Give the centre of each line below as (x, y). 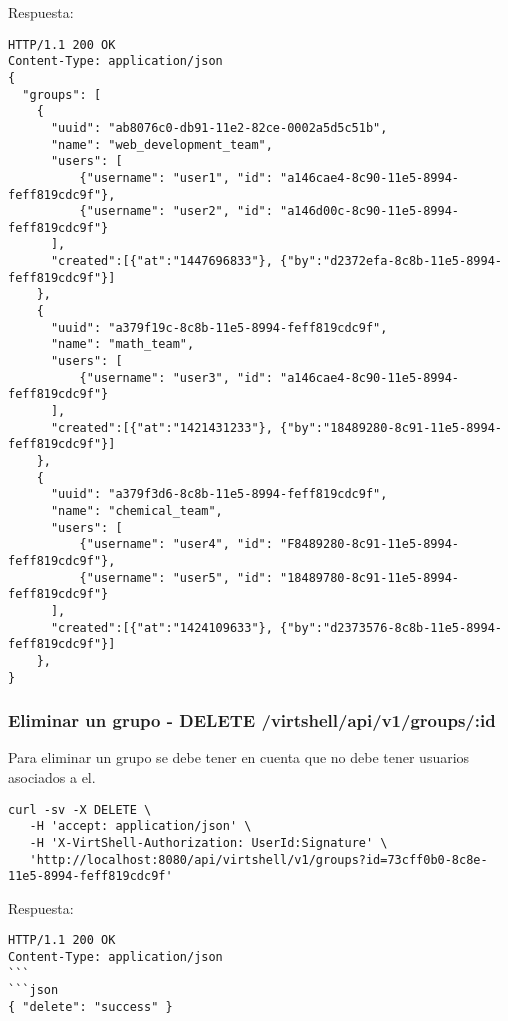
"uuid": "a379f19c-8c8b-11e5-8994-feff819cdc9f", (219, 327)
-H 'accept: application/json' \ (140, 826)
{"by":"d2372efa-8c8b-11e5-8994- (391, 261)
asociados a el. (52, 777)
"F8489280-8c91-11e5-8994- (370, 544)
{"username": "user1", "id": (176, 177)
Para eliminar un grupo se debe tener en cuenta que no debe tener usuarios (239, 757)
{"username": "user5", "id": (176, 577)
